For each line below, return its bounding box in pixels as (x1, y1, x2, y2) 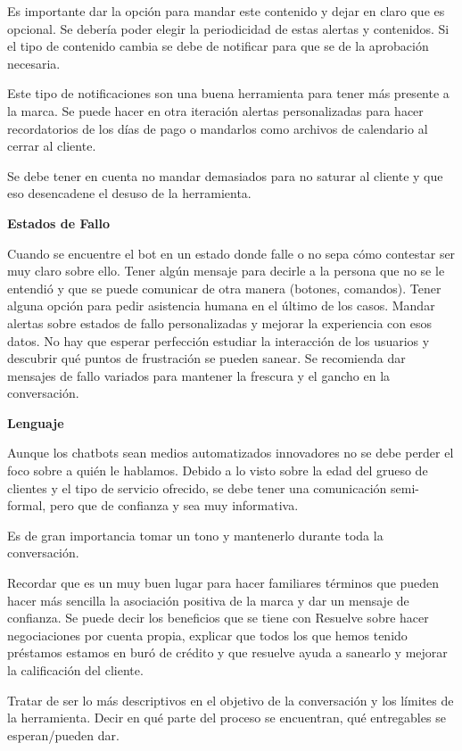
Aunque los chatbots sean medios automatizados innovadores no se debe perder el (7, 443, 454, 462)
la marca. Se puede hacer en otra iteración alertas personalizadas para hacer (7, 101, 424, 120)
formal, (7, 496, 46, 515)
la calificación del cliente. (7, 661, 144, 679)
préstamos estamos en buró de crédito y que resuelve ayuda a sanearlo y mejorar (7, 643, 448, 662)
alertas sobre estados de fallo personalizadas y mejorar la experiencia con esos (7, 313, 433, 332)
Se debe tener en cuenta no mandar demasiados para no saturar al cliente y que (7, 166, 443, 185)
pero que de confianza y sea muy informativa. (49, 496, 299, 515)
